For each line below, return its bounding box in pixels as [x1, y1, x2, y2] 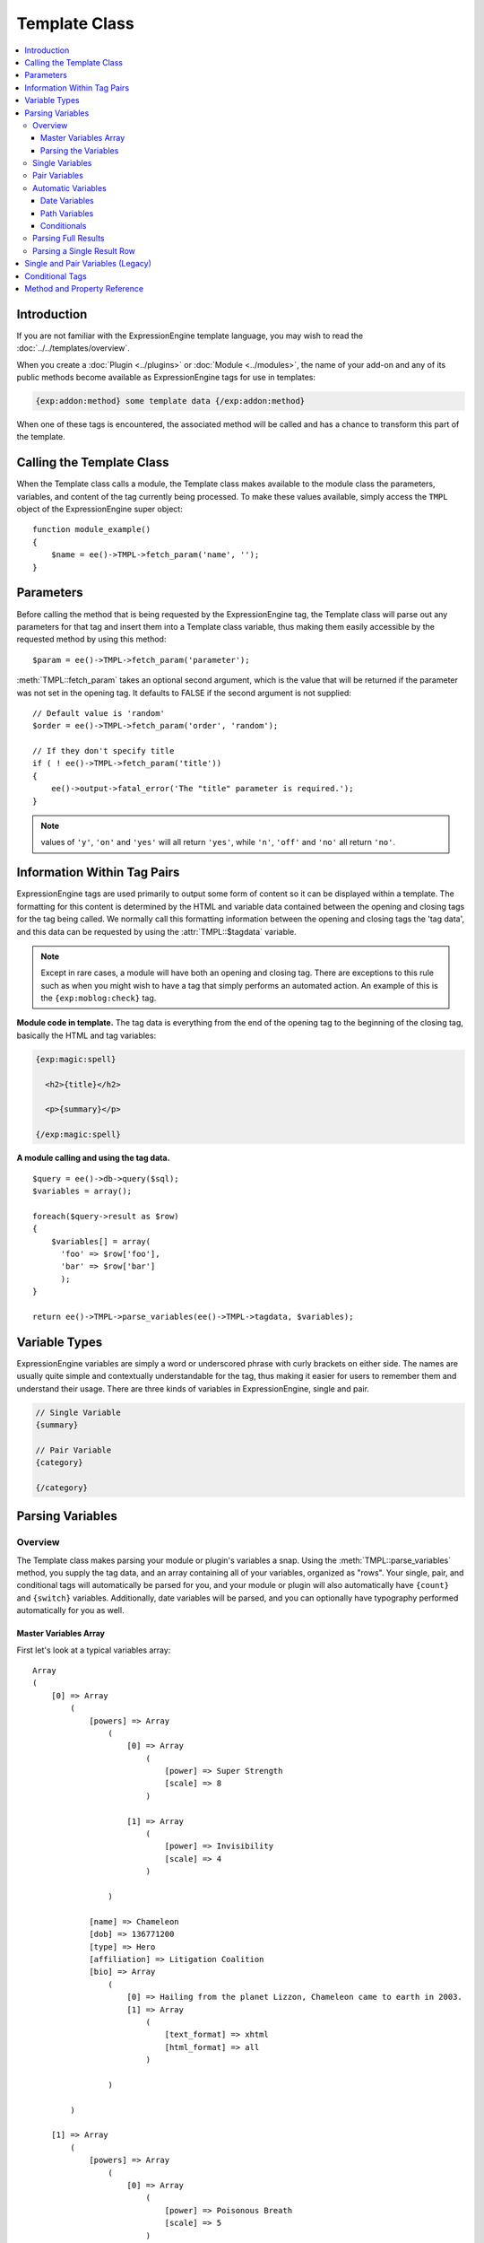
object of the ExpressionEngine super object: [16, 503, 183, 515]
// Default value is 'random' [32, 708, 166, 718]
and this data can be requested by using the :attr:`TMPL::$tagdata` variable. [16, 926, 298, 937]
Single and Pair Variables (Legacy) [24, 258, 152, 269]
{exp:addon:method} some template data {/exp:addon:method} [35, 396, 306, 406]
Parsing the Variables [40, 144, 119, 156]
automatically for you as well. [16, 1605, 125, 1616]
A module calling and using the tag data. [16, 1153, 170, 1164]
